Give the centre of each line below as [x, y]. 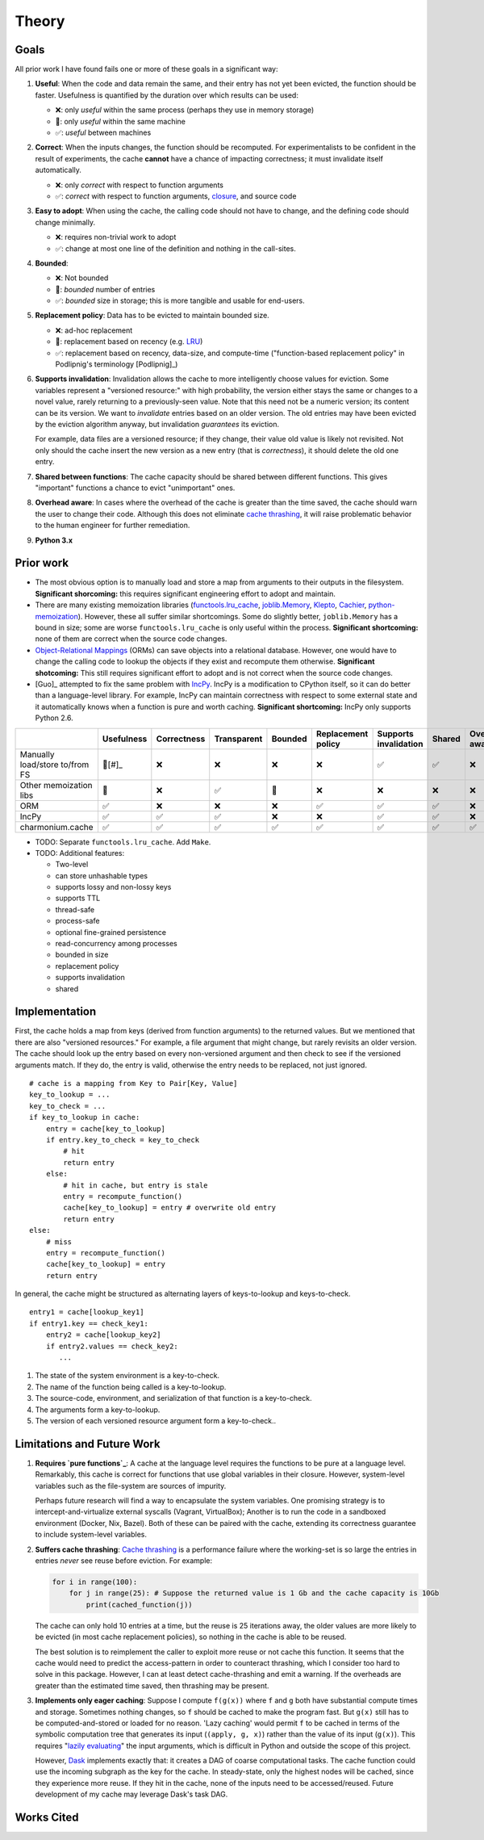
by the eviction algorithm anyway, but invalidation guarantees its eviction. [157, 424]
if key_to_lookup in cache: [85, 1117]
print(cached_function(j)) [139, 1604]
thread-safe [75, 909]
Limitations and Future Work [88, 1444]
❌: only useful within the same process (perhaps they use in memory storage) [185, 110]
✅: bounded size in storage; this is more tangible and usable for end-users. [180, 301]
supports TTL [78, 898]
